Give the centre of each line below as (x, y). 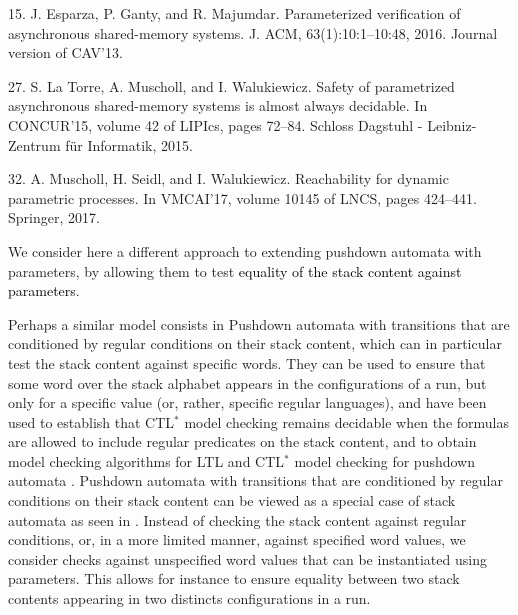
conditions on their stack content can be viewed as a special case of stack (232, 500)
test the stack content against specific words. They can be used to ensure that (247, 362)
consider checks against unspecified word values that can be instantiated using (247, 558)
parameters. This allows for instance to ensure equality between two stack (234, 578)
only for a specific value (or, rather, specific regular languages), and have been (247, 402)
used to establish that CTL (91, 421)
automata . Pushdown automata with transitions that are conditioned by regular (255, 480)
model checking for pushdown (384, 460)
